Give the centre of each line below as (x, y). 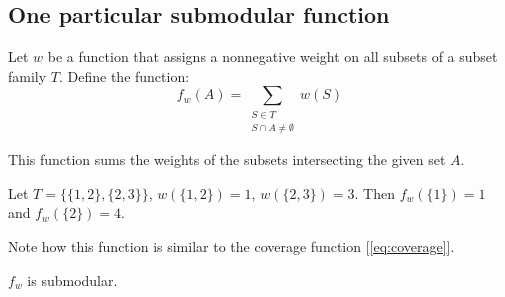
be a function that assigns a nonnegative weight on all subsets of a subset (272, 56)
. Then (374, 192)
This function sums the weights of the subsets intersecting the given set (227, 159)
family (27, 75)
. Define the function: (124, 75)
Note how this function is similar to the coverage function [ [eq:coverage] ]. (231, 245)
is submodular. (72, 279)
